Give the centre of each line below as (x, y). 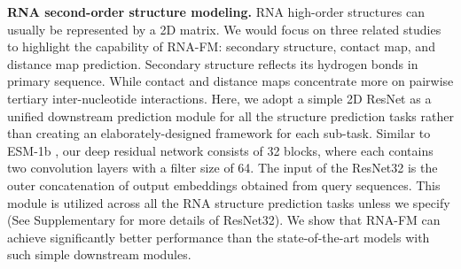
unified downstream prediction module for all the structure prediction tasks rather (230, 115)
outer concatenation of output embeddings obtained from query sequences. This (224, 184)
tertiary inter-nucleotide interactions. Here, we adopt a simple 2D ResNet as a (219, 98)
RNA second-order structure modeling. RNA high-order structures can (216, 12)
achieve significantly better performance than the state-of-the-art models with (219, 237)
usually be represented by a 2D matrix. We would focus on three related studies (224, 29)
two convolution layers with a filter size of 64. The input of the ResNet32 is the (223, 168)
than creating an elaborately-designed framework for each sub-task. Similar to (219, 133)
